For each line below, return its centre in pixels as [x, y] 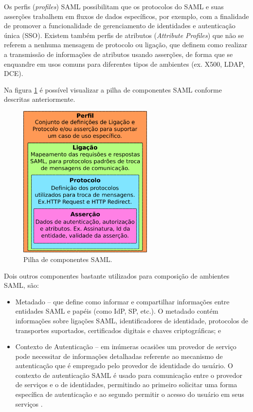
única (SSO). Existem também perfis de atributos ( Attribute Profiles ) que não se [124, 35]
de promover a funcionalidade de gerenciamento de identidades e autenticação [120, 26]
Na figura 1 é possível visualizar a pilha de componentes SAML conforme [113, 89]
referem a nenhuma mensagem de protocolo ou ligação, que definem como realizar [126, 45]
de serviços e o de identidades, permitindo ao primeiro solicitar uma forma [126, 384]
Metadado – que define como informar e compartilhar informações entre [122, 301]
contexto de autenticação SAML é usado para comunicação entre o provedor [129, 375]
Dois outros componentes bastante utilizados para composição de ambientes [117, 275]
